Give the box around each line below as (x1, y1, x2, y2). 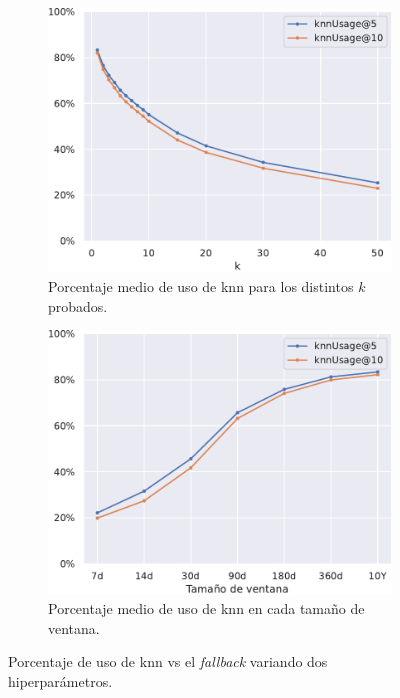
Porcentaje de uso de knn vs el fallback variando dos (8, 651, 328, 672)
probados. (48, 295, 108, 316)
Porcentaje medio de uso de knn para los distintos (48, 276, 354, 297)
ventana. (48, 617, 100, 638)
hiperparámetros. (8, 671, 113, 691)
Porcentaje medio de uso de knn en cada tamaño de (48, 598, 365, 619)
